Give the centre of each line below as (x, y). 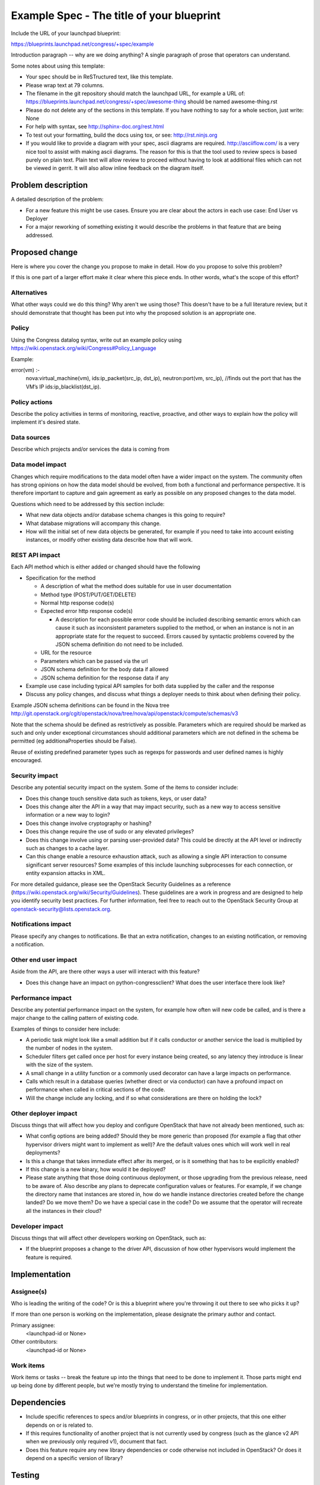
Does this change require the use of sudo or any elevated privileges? (110, 832)
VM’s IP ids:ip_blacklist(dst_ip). (63, 387)
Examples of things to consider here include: (65, 1029)
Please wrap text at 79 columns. (65, 85)
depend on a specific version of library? (74, 1458)
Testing (25, 1475)
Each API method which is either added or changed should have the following (106, 567)
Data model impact (39, 465)
